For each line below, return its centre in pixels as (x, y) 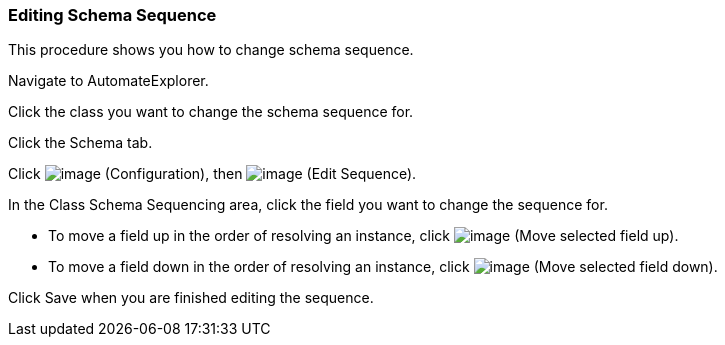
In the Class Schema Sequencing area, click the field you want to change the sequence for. (308, 205)
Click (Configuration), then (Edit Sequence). (212, 174)
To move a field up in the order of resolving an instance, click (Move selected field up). (363, 236)
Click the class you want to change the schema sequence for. (211, 112)
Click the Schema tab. (80, 143)
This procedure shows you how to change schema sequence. (211, 50)
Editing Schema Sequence (112, 15)
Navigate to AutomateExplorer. (108, 81)
